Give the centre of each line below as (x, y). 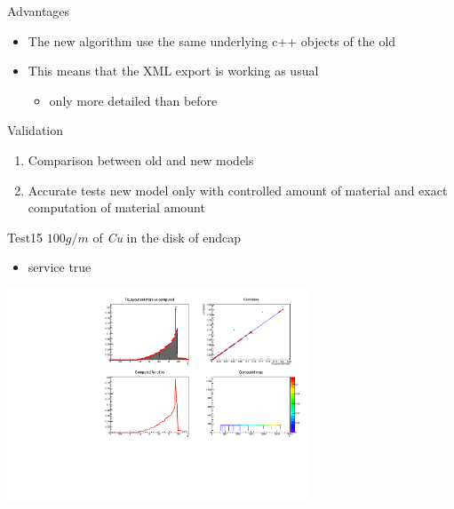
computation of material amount (116, 207)
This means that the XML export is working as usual (173, 71)
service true (60, 267)
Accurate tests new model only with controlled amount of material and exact (238, 190)
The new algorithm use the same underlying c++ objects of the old (212, 40)
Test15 (25, 237)
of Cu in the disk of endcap (167, 237)
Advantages (39, 11)
